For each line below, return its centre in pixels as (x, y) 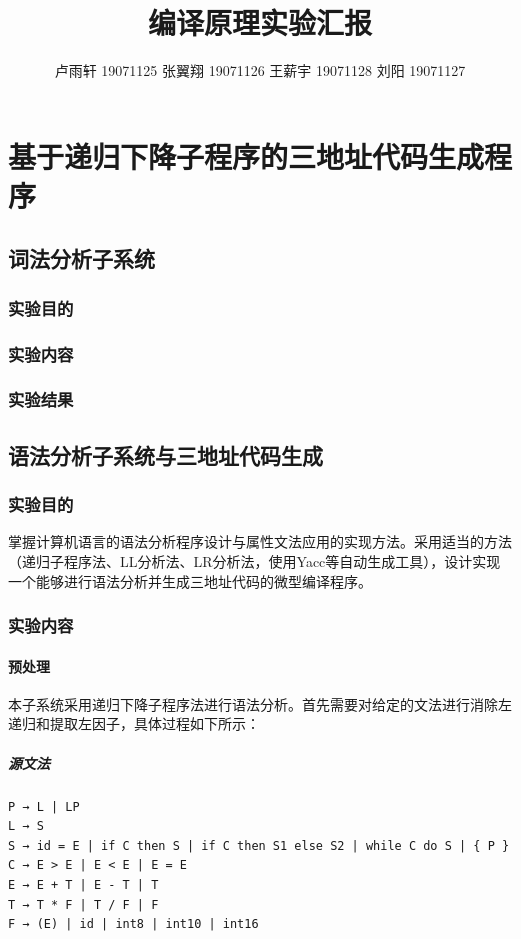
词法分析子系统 (81, 258)
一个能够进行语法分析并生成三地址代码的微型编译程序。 (190, 580)
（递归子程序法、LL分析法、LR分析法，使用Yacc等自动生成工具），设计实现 (254, 561)
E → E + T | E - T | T (83, 884)
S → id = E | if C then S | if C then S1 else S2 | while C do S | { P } (259, 845)
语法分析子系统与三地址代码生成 (165, 454)
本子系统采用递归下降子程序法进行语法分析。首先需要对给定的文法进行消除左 (260, 703)
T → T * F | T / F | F (83, 904)
